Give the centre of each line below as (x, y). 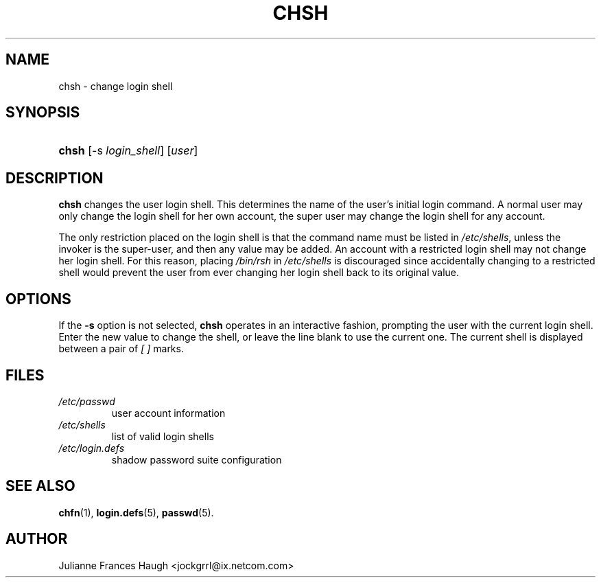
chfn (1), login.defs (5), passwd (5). (136, 512)
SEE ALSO (40, 486)
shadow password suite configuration (197, 459)
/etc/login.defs (92, 448)
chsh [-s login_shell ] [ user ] (128, 151)
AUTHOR (37, 539)
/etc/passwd (87, 401)
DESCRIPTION (55, 178)
